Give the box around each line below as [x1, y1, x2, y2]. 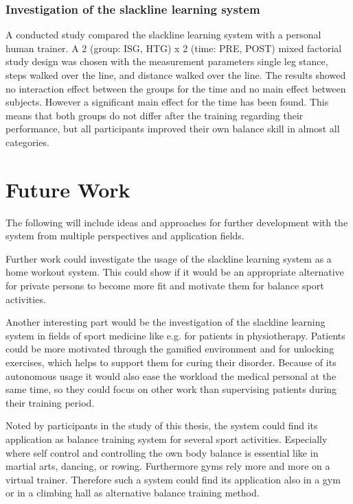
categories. [5, 134, 49, 149]
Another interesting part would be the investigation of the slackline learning [5, 315, 326, 329]
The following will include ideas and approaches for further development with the [5, 215, 348, 229]
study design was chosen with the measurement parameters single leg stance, [5, 54, 328, 69]
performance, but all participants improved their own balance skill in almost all [5, 121, 340, 136]
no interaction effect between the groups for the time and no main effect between [5, 81, 346, 95]
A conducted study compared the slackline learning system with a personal [5, 27, 321, 42]
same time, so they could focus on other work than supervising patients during [5, 382, 337, 396]
